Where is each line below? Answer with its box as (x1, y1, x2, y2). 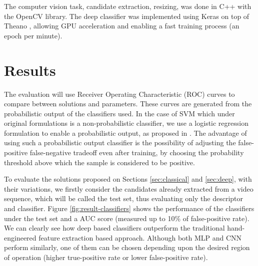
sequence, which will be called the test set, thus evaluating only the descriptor (4, 193, 243, 204)
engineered (4, 232, 36, 243)
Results (4, 59, 56, 80)
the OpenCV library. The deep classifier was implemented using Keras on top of (4, 10, 249, 21)
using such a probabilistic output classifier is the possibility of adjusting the (4, 137, 236, 148)
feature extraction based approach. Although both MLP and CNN (38, 232, 242, 243)
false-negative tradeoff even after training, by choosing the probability (29, 147, 244, 158)
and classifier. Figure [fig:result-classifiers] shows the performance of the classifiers (4, 203, 254, 214)
